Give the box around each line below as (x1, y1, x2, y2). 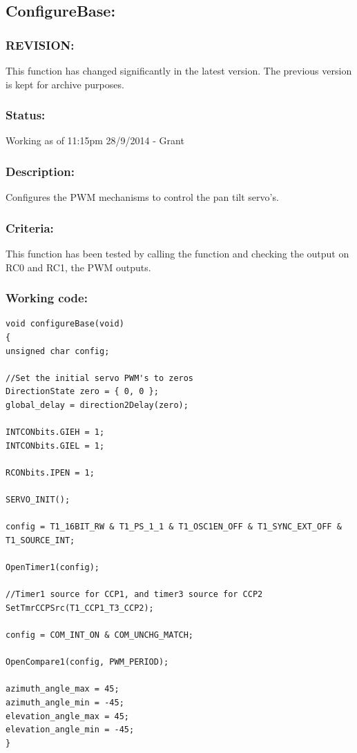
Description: (6, 162, 75, 179)
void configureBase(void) (6, 319, 124, 329)
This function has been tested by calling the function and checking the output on (6, 246, 349, 261)
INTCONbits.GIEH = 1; (6, 427, 105, 438)
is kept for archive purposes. (6, 77, 124, 91)
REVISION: (6, 36, 75, 53)
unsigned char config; (6, 346, 110, 356)
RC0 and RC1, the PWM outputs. (6, 260, 151, 274)
